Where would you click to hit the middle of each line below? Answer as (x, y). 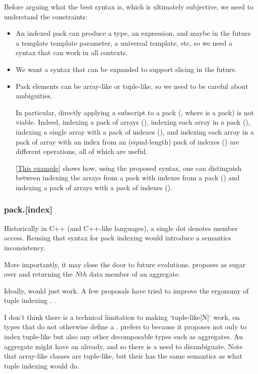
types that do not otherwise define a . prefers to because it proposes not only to (125, 327)
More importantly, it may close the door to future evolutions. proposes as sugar (125, 264)
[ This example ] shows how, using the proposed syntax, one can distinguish (129, 168)
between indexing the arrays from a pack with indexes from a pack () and (128, 178)
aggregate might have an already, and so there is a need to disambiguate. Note (123, 346)
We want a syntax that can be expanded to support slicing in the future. (126, 69)
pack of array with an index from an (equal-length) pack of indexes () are (127, 141)
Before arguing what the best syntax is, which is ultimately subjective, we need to (129, 6)
